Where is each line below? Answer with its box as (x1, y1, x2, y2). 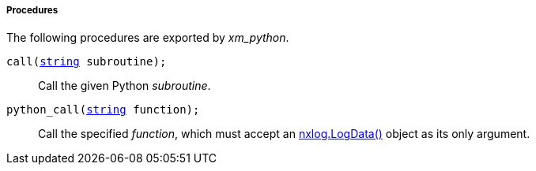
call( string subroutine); (6, 55, 167, 69)
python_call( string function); (6, 103, 200, 117)
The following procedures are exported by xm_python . (6, 31, 289, 45)
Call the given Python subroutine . (38, 79, 211, 93)
